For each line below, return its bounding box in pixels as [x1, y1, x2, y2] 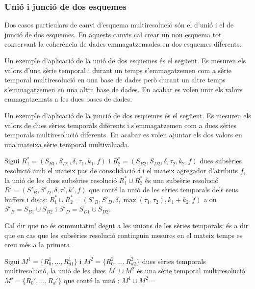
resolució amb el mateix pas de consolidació [4, 165, 135, 175]
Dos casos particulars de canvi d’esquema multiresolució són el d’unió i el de [4, 20, 234, 30]
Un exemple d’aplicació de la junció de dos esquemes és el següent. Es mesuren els [4, 110, 251, 120]
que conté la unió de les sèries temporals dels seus [89, 184, 238, 195]
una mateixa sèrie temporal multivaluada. [4, 139, 130, 149]
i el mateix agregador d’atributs [142, 165, 238, 175]
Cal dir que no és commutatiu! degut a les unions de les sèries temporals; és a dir [4, 220, 249, 230]
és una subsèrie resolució [145, 175, 219, 185]
